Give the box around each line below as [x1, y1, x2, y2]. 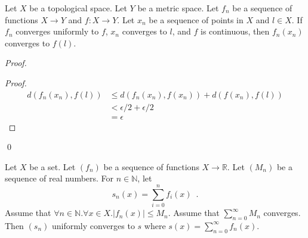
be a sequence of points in [149, 13, 244, 26]
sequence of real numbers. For [5, 172, 114, 184]
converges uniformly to [16, 25, 99, 37]
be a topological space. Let [29, 2, 127, 14]
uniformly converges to [51, 219, 135, 231]
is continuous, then [201, 25, 270, 37]
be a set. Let [29, 160, 76, 173]
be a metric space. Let [137, 2, 219, 14]
